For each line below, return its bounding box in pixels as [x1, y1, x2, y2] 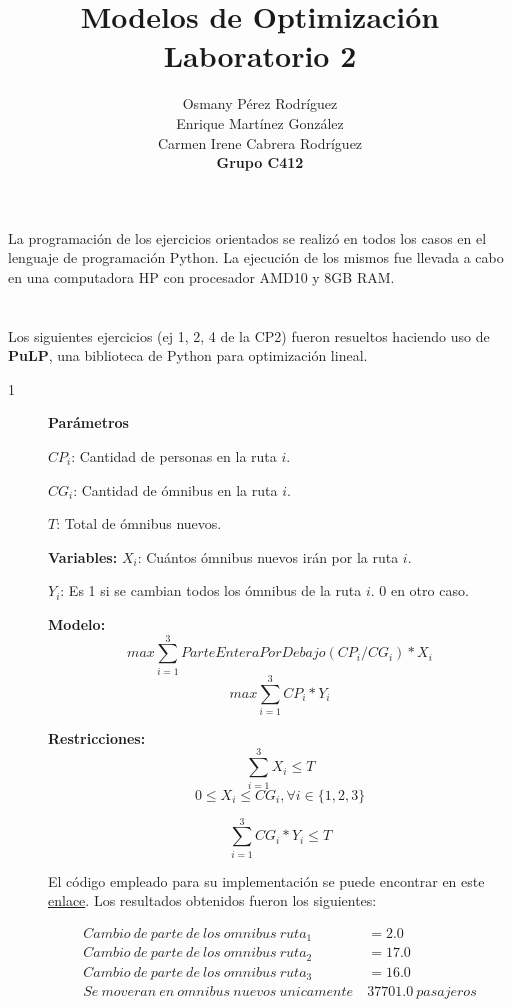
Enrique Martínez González [176, 112, 344, 133]
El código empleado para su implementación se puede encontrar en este [48, 870, 485, 891]
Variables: [48, 546, 118, 567]
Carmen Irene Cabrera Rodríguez [157, 132, 363, 153]
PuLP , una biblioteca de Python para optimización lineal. [8, 345, 368, 366]
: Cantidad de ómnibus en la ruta [73, 479, 278, 500]
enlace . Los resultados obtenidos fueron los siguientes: [48, 890, 377, 911]
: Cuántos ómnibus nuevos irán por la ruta [137, 546, 399, 567]
